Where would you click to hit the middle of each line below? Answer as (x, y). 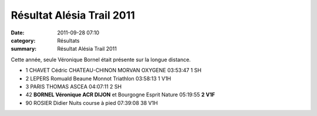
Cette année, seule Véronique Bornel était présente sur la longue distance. (101, 59)
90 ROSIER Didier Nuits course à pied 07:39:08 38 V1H (92, 103)
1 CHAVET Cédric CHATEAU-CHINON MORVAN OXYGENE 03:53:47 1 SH (114, 71)
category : (23, 40)
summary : (24, 49)
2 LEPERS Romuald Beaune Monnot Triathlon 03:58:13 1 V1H (98, 78)
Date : (18, 33)
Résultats (68, 40)
